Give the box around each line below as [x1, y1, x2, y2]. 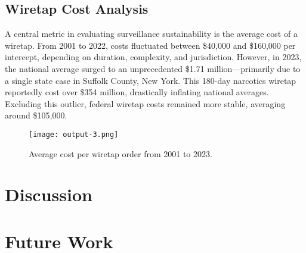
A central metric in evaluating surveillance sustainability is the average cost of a [5, 27, 298, 40]
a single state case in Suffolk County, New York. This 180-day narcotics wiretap [5, 74, 296, 86]
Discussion [5, 182, 92, 207]
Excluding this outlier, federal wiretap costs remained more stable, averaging [5, 97, 286, 110]
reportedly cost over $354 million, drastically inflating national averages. [5, 86, 269, 98]
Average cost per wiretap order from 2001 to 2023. [29, 147, 212, 160]
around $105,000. [5, 109, 67, 121]
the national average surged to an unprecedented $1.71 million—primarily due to [5, 62, 301, 74]
